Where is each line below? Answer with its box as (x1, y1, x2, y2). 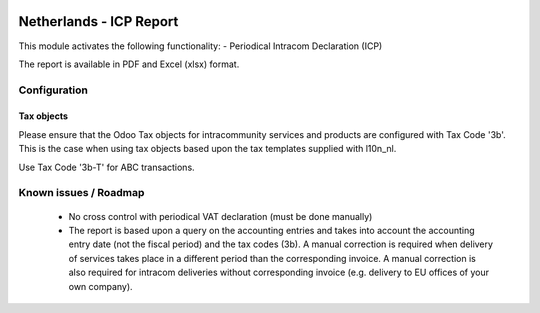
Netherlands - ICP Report (18, 13, 179, 30)
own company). (68, 280, 134, 292)
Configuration (18, 83, 89, 97)
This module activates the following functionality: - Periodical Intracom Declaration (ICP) (18, 40, 383, 52)
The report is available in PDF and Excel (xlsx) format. (18, 58, 240, 70)
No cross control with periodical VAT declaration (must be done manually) (68, 210, 373, 222)
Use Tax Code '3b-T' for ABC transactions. (18, 161, 195, 173)
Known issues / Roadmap (18, 186, 145, 200)
